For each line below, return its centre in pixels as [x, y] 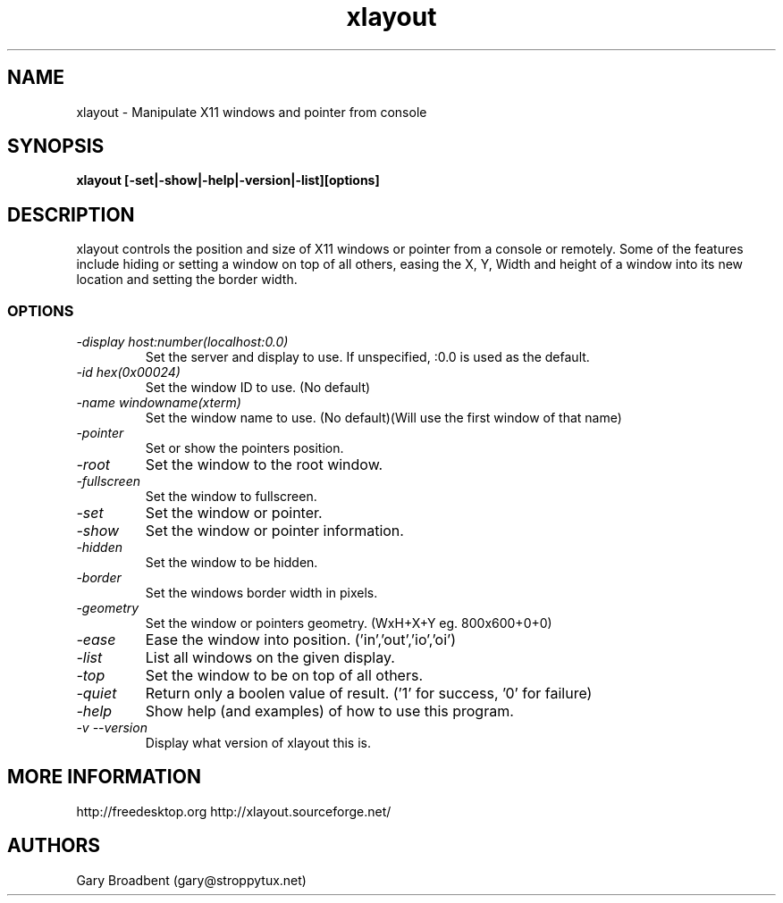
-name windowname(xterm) [159, 403]
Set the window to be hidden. [232, 563]
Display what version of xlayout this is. [258, 743]
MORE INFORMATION [104, 777]
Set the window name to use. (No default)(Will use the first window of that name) [383, 418]
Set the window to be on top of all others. [284, 676]
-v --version [112, 728]
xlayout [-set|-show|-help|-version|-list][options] [228, 180]
